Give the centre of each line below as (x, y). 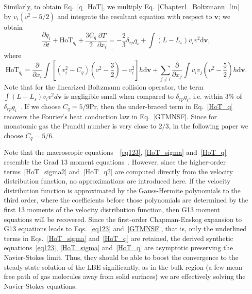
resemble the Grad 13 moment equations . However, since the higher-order (115, 162)
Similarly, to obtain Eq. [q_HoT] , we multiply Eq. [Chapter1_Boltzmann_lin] (122, 6)
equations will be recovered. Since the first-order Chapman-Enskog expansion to (123, 219)
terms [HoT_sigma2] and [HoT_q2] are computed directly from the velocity (118, 171)
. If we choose (40, 106)
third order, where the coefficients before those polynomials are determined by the (126, 200)
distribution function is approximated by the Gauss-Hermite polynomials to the (122, 190)
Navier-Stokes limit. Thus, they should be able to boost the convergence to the (121, 257)
